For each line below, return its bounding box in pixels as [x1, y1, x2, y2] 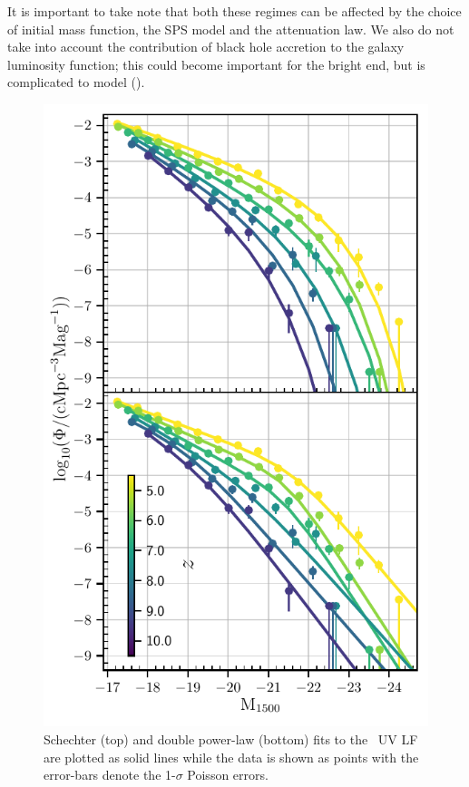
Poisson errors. [187, 765, 269, 784]
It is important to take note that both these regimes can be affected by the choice [7, 2, 462, 20]
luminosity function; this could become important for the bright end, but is [7, 54, 425, 73]
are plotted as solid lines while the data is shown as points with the [44, 747, 419, 766]
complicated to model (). [7, 73, 145, 92]
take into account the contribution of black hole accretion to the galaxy [7, 37, 405, 56]
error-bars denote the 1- [44, 765, 176, 784]
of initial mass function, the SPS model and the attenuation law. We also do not [7, 19, 454, 38]
